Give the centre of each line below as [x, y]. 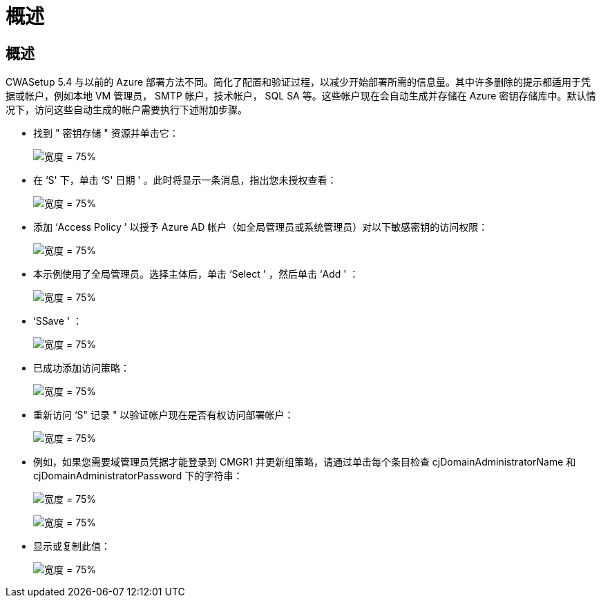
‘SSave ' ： [58, 321]
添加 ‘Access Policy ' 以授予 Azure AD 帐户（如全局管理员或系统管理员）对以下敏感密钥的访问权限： [261, 227]
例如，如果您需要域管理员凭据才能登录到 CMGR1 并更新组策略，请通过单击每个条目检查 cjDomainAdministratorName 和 [305, 462]
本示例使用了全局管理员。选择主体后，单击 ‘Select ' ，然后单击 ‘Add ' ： [196, 274]
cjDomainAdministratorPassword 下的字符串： [138, 476]
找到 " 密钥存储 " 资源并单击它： [106, 133]
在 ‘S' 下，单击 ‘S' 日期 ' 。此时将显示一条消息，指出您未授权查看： [185, 180]
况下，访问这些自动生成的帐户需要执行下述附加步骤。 [126, 110]
